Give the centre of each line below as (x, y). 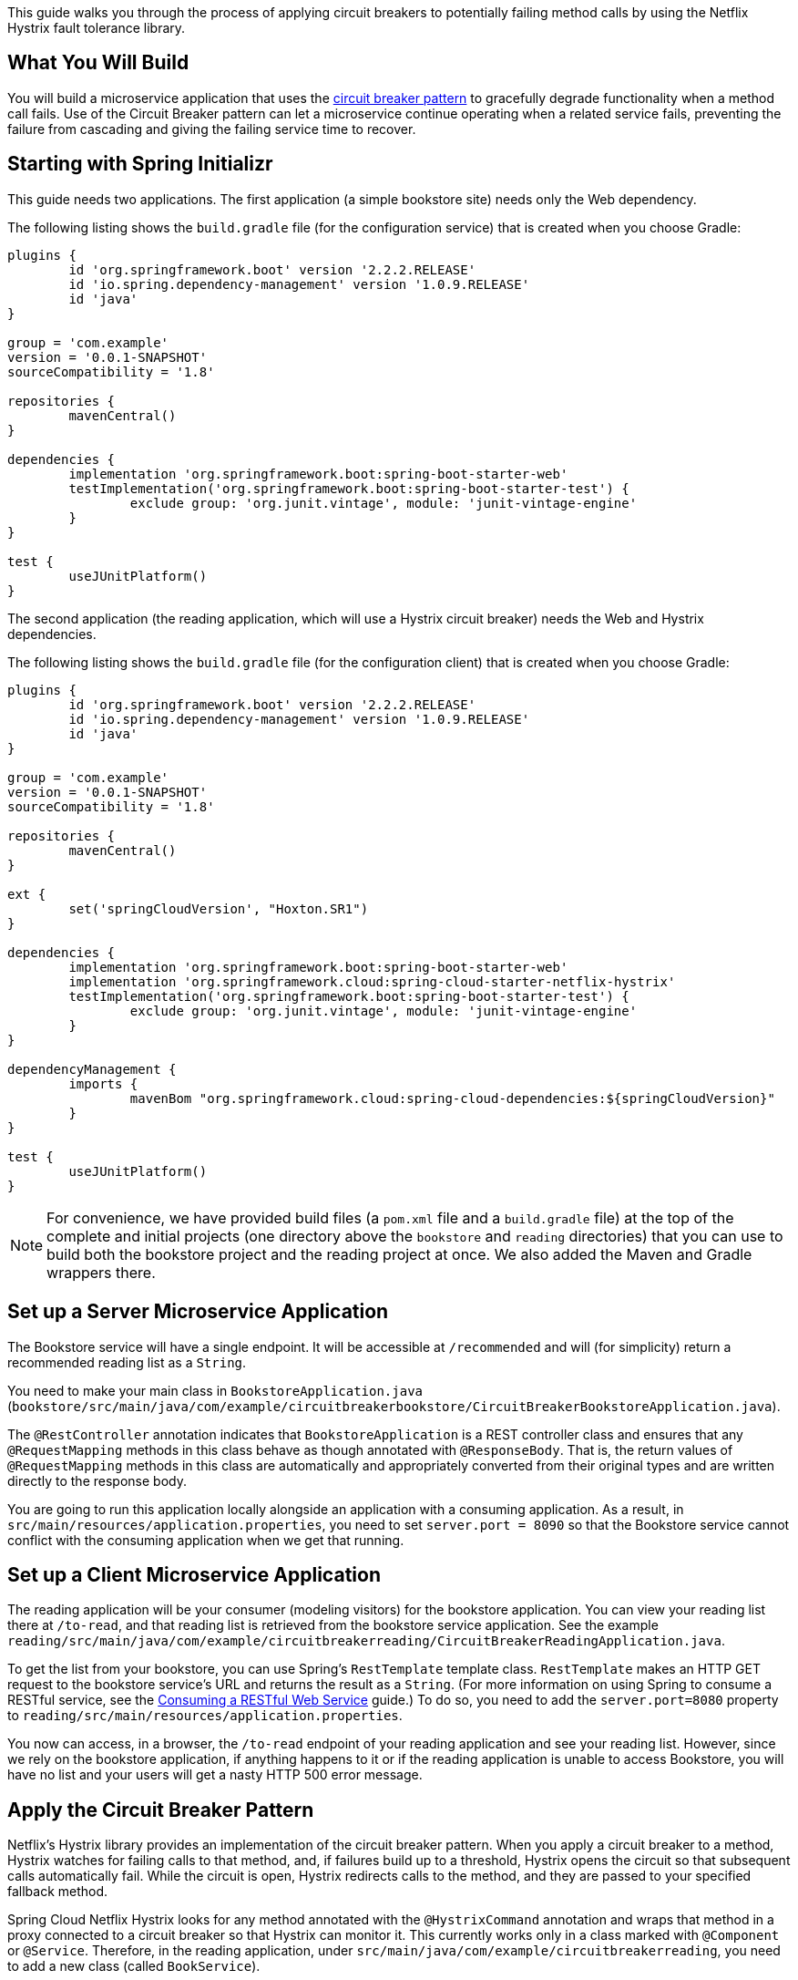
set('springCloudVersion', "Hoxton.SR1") (219, 908)
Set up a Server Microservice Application (198, 1312)
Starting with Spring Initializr (140, 164)
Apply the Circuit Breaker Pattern (161, 1810)
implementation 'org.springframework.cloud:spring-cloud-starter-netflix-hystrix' (372, 981)
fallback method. (58, 1892)
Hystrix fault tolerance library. (97, 28)
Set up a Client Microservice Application (194, 1574)
